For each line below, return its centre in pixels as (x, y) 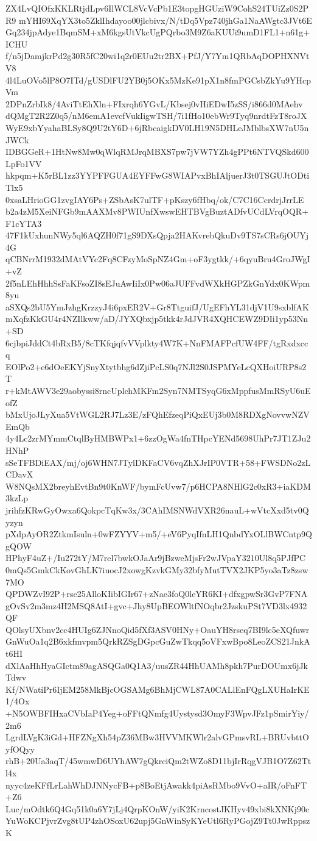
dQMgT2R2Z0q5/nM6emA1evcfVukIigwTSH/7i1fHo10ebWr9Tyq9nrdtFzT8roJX (156, 116)
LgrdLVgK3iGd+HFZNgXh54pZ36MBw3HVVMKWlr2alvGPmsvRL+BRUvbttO (157, 737)
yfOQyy (20, 749)
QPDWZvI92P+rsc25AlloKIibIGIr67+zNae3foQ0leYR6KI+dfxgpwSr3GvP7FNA (157, 594)
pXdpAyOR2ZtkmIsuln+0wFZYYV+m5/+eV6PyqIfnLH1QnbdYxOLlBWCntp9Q (159, 534)
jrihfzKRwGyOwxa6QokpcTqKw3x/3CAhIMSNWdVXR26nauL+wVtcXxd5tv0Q (157, 510)
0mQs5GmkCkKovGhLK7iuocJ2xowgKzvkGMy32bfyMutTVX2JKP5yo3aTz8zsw (157, 569)
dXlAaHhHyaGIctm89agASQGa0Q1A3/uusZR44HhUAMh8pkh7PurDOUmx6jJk (157, 665)
